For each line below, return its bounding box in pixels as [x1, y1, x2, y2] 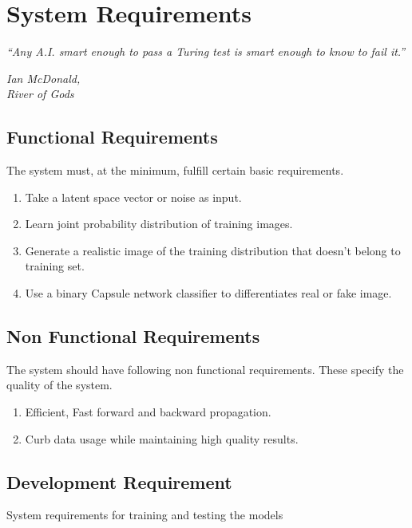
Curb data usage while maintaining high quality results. [25, 430, 299, 447]
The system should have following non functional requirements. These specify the [6, 361, 404, 377]
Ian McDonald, [6, 69, 81, 86]
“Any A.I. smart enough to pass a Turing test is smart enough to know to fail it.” [6, 43, 406, 60]
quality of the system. [6, 376, 113, 393]
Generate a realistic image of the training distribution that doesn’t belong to [25, 242, 401, 258]
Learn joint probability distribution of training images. [25, 215, 293, 232]
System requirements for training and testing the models [6, 506, 283, 523]
